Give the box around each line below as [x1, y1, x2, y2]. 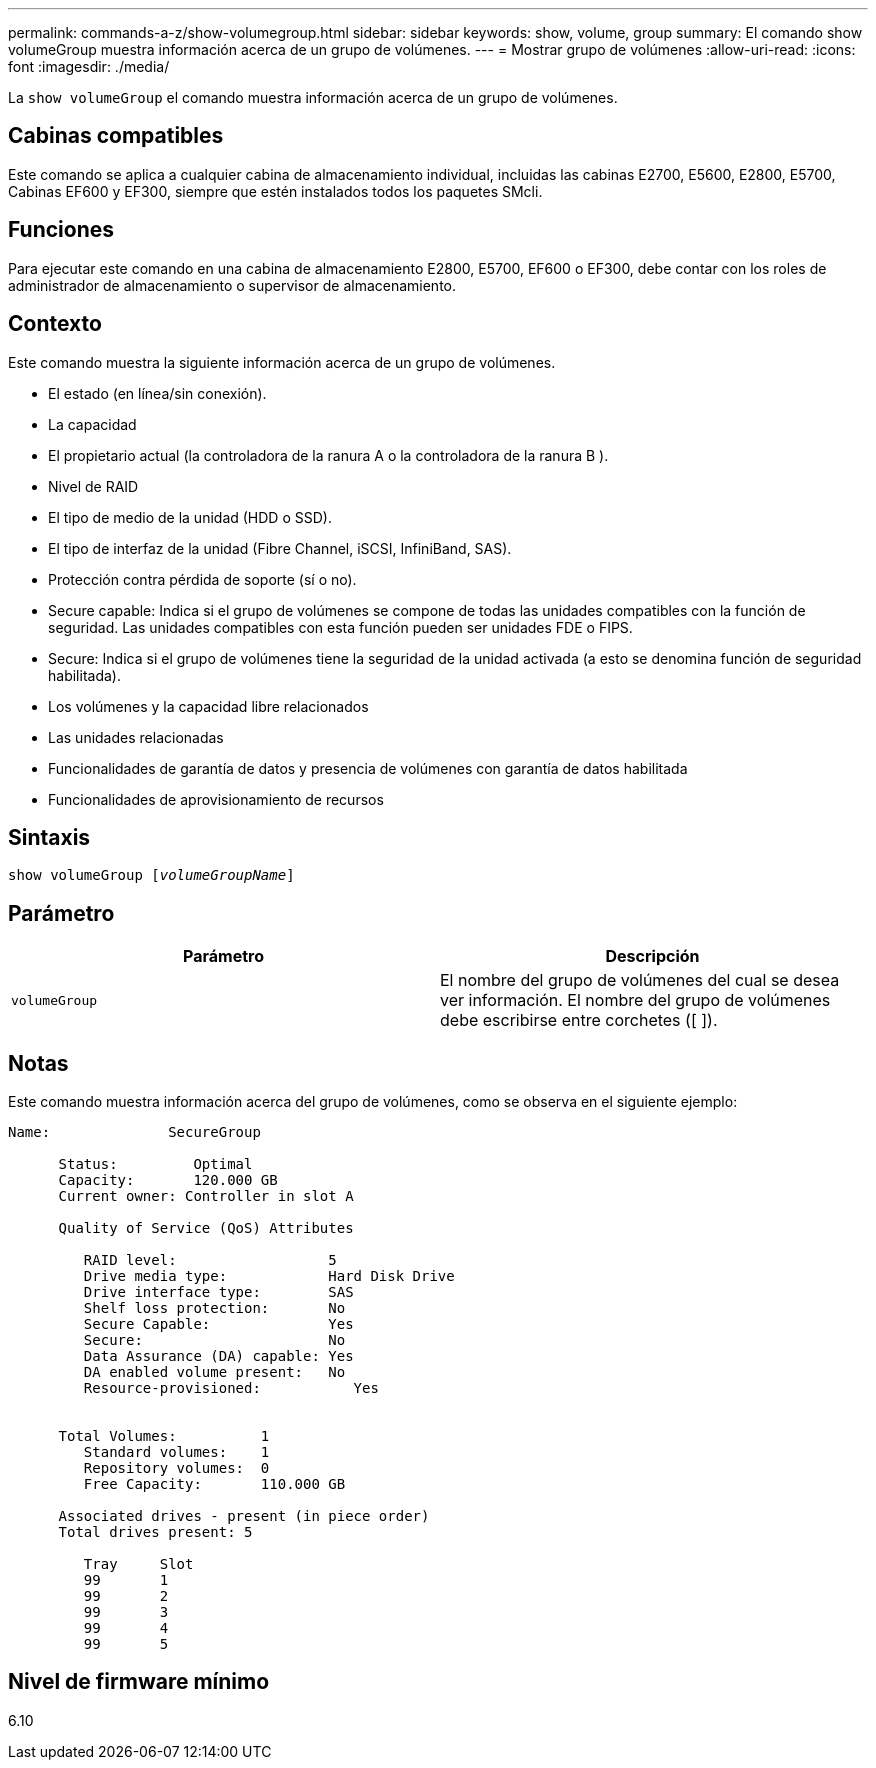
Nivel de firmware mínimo [8, 1669, 270, 1695]
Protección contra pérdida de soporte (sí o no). [48, 570, 357, 588]
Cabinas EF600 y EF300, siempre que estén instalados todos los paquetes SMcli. [8, 182, 543, 200]
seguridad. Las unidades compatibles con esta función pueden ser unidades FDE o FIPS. [48, 618, 633, 636]
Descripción [605, 946, 700, 967]
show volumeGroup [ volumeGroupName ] [8, 867, 295, 884]
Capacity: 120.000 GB [58, 1172, 278, 1189]
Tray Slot [83, 1556, 194, 1573]
